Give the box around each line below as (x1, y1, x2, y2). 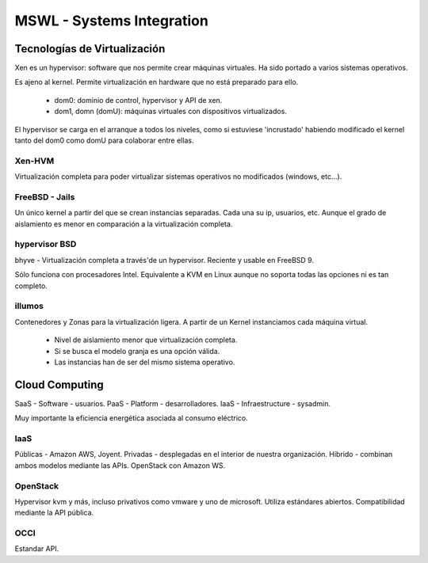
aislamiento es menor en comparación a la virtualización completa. (14, 219, 233, 229)
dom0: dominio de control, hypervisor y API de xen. (54, 95, 223, 105)
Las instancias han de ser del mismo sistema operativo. (54, 357, 235, 367)
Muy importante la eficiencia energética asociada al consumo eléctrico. (14, 413, 249, 423)
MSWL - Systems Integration (14, 12, 209, 29)
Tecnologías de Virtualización (14, 42, 166, 55)
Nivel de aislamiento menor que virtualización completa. (54, 335, 238, 344)
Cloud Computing (14, 378, 105, 391)
